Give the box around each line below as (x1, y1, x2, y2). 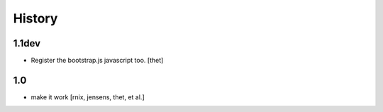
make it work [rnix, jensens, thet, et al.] (30, 92, 145, 101)
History (13, 11, 58, 26)
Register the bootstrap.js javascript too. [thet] (30, 56, 164, 65)
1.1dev (13, 37, 41, 49)
